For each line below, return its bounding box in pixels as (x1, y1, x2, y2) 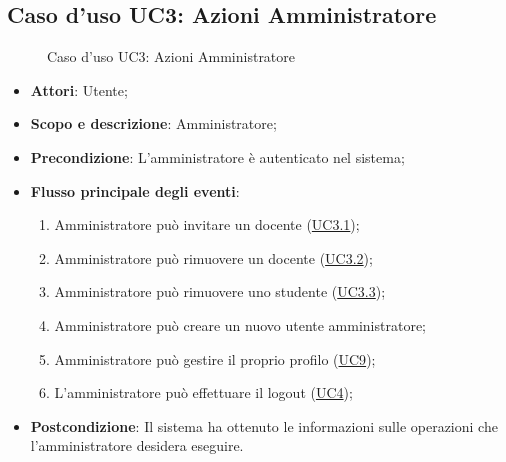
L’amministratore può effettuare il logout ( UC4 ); (54, 382, 353, 403)
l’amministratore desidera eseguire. (30, 435, 244, 456)
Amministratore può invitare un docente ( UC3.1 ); (54, 214, 360, 235)
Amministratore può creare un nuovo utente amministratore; (54, 314, 426, 335)
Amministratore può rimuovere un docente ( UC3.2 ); (54, 247, 373, 268)
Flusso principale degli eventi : (30, 180, 240, 201)
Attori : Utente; (30, 79, 128, 100)
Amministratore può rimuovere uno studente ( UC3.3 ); (54, 281, 386, 302)
